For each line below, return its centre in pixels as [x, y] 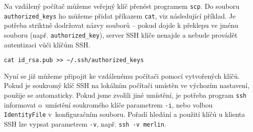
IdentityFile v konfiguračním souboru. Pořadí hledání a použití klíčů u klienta [125, 114]
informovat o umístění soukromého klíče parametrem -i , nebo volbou [108, 104]
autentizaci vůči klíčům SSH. [47, 44]
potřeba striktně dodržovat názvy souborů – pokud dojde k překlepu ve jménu [121, 25]
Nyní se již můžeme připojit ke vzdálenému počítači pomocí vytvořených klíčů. [122, 76]
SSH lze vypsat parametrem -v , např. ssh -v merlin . [85, 123]
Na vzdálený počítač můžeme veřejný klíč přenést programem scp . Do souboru [122, 6]
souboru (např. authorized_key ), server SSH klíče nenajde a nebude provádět [121, 34]
